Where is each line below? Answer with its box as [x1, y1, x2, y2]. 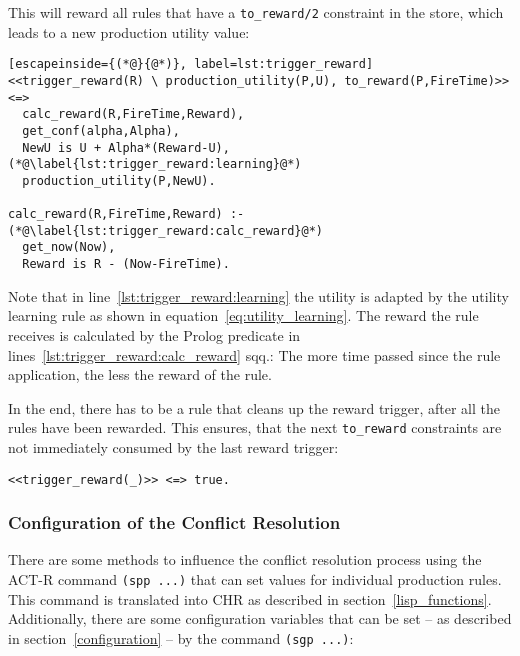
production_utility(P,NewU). [22, 173, 216, 188]
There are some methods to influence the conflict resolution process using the [8, 549, 482, 570]
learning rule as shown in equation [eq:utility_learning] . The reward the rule [8, 305, 479, 326]
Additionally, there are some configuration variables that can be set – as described [8, 608, 512, 629]
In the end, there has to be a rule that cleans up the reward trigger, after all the [8, 397, 500, 418]
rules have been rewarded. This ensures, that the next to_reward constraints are [8, 417, 502, 438]
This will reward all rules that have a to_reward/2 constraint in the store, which [8, 2, 504, 22]
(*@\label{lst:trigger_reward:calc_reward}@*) [8, 223, 323, 238]
